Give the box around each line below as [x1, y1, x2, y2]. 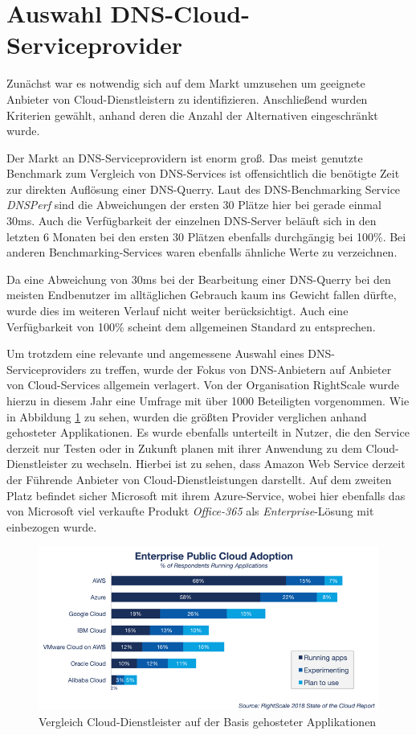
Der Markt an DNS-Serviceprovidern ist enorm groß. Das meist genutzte [6, 149, 363, 166]
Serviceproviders [6, 360, 87, 377]
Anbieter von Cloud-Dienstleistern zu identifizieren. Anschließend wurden [6, 90, 368, 107]
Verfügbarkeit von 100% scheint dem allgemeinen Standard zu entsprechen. [6, 318, 376, 335]
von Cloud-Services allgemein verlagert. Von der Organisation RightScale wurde [6, 376, 400, 393]
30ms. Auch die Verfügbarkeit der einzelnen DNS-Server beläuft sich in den [6, 212, 377, 229]
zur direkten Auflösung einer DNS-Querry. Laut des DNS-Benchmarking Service [6, 180, 401, 197]
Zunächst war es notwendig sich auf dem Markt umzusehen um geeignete [6, 75, 365, 92]
